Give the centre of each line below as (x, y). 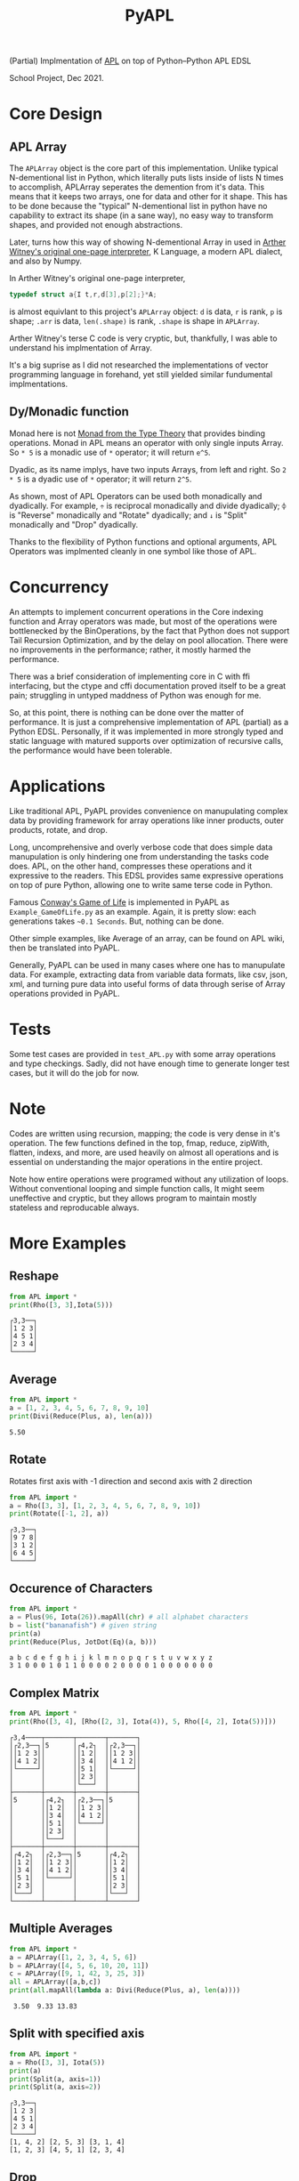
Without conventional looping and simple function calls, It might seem (137, 1188)
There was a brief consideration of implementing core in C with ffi (130, 676)
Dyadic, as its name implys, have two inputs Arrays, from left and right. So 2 (148, 469)
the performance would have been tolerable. (91, 750)
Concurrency (59, 587)
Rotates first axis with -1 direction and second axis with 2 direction (131, 1481)
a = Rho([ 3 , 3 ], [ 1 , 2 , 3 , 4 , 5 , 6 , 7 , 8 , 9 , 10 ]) (105, 1506)
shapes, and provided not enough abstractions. (96, 225)
